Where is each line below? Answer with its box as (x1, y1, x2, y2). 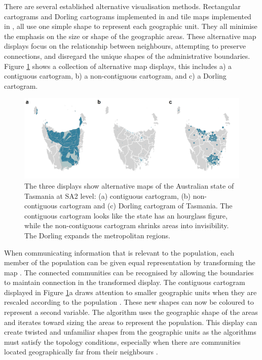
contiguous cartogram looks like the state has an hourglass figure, (24, 210, 228, 221)
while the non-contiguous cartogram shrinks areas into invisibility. (24, 220, 229, 231)
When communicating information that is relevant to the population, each (4, 247, 235, 258)
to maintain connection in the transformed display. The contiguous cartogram (4, 277, 245, 287)
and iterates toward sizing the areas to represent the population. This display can (4, 316, 257, 327)
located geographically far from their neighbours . (4, 346, 158, 357)
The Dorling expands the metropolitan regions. (24, 230, 170, 240)
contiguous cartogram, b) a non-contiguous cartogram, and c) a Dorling (4, 70, 227, 81)
